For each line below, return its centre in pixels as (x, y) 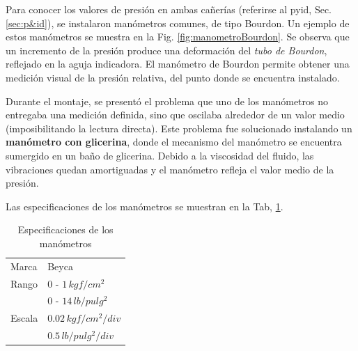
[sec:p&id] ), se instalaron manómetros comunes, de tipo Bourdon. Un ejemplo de (178, 23)
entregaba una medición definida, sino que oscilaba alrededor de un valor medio (175, 115)
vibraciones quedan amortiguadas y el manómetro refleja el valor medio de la (170, 169)
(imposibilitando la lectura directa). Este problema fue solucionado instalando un (179, 128)
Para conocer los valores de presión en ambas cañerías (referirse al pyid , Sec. (169, 9)
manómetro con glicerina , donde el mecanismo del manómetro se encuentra (174, 142)
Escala (24, 318)
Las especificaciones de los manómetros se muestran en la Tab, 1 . (145, 206)
